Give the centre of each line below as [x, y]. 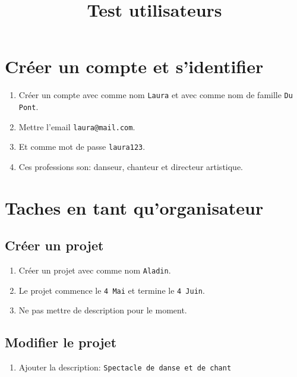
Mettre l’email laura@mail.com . [77, 126]
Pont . [29, 106]
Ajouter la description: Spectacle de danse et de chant [125, 367]
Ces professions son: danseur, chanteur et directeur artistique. [131, 166]
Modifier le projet [61, 342]
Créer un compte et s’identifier [134, 66]
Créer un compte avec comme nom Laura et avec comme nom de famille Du [156, 95]
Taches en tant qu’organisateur [134, 207]
